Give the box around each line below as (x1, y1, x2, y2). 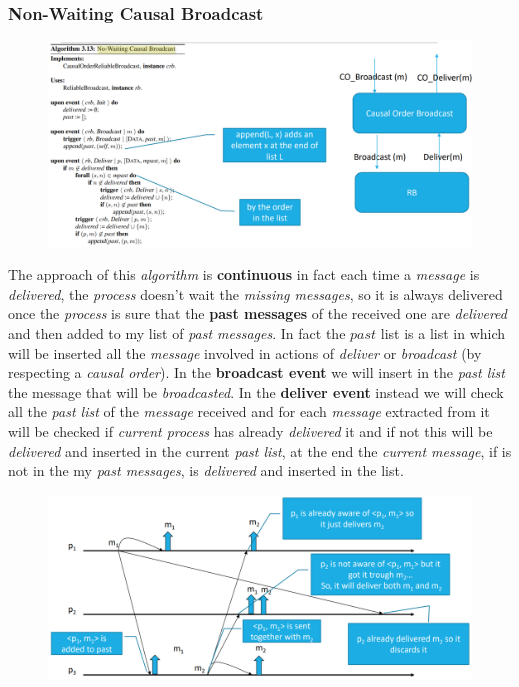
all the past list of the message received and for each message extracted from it (8, 401, 490, 422)
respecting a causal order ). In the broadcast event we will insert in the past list (8, 362, 505, 383)
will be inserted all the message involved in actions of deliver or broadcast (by (8, 342, 482, 363)
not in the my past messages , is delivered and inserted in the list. (8, 460, 404, 481)
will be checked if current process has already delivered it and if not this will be (8, 420, 493, 441)
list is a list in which (380, 322, 506, 343)
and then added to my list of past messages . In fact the (8, 322, 346, 343)
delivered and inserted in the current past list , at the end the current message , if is (8, 440, 512, 461)
